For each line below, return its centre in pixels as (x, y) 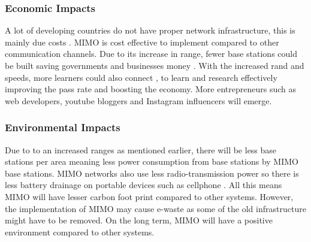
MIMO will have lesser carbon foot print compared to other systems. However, (149, 196)
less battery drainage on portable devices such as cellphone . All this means (144, 185)
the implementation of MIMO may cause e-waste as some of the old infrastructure (155, 208)
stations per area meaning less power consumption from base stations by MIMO (152, 161)
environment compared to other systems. (80, 232)
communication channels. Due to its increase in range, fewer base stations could (151, 54)
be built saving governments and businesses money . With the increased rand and (155, 65)
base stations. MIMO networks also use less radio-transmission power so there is (152, 173)
